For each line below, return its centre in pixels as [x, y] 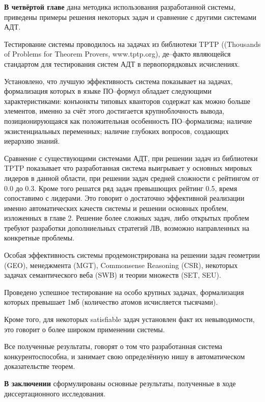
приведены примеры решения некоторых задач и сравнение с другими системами [130, 17]
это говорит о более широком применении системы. [85, 329]
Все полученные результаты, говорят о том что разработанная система [113, 346]
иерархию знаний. [32, 141]
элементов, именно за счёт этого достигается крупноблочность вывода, [114, 111]
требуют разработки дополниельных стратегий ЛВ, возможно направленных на [127, 227]
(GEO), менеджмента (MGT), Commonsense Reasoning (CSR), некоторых [121, 265]
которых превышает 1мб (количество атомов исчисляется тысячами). [111, 302]
